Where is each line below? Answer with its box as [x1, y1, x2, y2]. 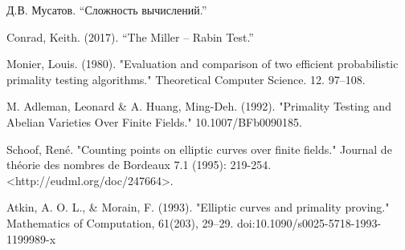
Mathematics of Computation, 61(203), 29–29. [6, 214, 234, 231]
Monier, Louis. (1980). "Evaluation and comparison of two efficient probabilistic [6, 55, 399, 72]
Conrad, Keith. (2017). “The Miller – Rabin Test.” [6, 28, 254, 45]
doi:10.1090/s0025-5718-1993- [237, 214, 382, 231]
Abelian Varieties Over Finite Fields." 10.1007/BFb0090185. [6, 113, 302, 130]
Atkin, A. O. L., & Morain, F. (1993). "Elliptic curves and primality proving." [6, 199, 390, 216]
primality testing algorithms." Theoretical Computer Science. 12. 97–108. [6, 71, 366, 87]
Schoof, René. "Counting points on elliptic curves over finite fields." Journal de [6, 140, 392, 157]
